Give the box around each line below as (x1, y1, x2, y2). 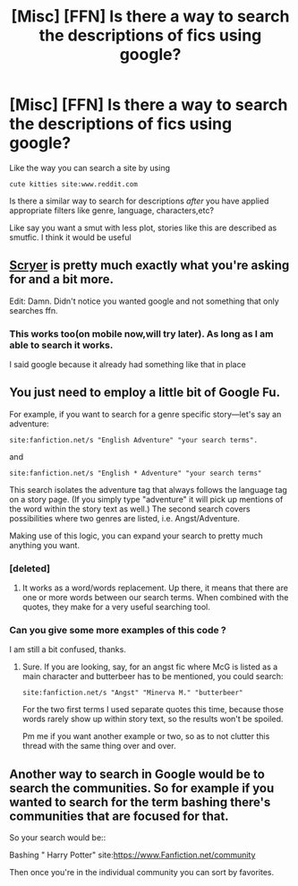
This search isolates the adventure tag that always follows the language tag (9, 484, 288, 495)
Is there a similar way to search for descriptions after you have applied (9, 195, 269, 206)
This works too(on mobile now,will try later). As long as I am (9, 327, 274, 340)
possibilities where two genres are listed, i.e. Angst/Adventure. (9, 512, 240, 523)
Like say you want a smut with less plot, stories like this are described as (9, 222, 277, 233)
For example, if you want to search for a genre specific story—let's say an (9, 409, 282, 419)
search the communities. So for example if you (9, 780, 275, 796)
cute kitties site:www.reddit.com (9, 179, 139, 189)
